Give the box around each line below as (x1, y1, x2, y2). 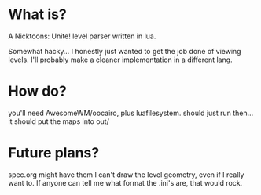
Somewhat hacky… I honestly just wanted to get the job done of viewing (8, 46, 241, 56)
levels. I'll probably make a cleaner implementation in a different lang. (8, 55, 233, 64)
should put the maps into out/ (13, 116, 110, 126)
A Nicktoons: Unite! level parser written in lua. (8, 31, 156, 41)
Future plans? (8, 144, 100, 162)
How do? (8, 82, 67, 100)
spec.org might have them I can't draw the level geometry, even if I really (8, 170, 244, 179)
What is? (8, 5, 67, 23)
